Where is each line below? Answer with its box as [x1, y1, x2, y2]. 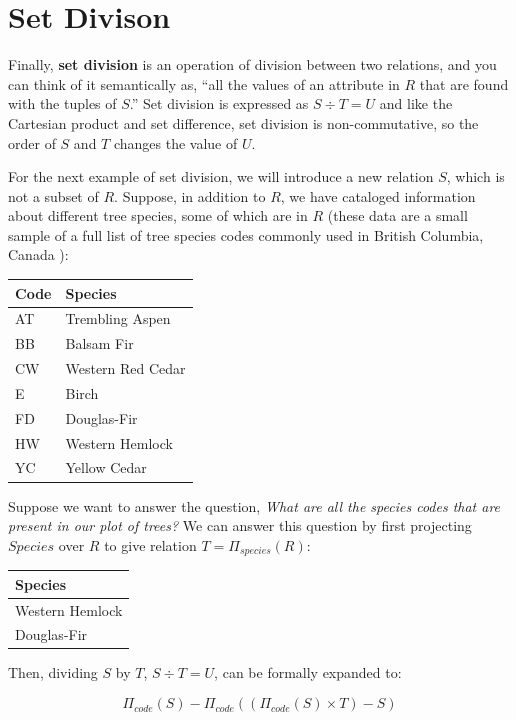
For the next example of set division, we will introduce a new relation [8, 166, 434, 187]
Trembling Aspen [65, 308, 171, 329]
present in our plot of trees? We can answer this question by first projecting [8, 515, 472, 536]
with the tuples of [8, 93, 117, 114]
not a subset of [8, 185, 99, 206]
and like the [379, 93, 453, 114]
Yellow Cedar [65, 457, 147, 478]
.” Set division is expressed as [129, 93, 309, 114]
